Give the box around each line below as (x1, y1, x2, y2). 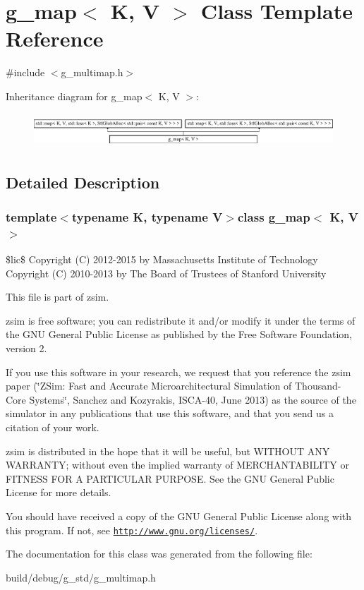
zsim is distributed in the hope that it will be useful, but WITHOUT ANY (6, 443, 330, 458)
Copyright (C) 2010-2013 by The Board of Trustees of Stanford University (6, 265, 327, 280)
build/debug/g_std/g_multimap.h (6, 570, 156, 584)
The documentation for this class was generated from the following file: (6, 546, 313, 561)
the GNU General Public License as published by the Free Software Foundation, (6, 327, 352, 342)
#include (6, 65, 45, 80)
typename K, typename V (71, 207, 223, 225)
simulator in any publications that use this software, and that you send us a (6, 406, 334, 421)
